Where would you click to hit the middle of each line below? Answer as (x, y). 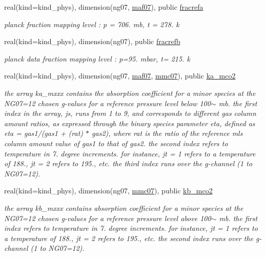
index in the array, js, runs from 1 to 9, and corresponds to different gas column (130, 113)
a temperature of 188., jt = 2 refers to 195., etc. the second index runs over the (129, 238)
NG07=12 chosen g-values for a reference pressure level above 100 (108, 218)
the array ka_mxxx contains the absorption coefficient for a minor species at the (130, 93)
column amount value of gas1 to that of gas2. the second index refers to (116, 143)
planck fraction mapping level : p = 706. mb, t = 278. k (92, 24)
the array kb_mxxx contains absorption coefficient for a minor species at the (124, 207)
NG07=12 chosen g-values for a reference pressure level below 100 (107, 103)
